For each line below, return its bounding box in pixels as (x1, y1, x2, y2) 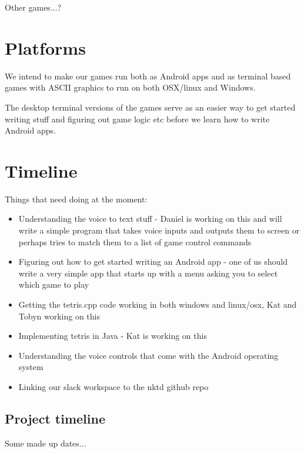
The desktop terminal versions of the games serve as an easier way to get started (5, 101, 296, 113)
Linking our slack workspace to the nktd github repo (18, 380, 209, 392)
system (18, 361, 44, 373)
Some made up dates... (5, 437, 86, 449)
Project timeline (5, 409, 105, 427)
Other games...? (5, 1, 62, 13)
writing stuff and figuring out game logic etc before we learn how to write (5, 112, 270, 125)
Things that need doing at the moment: (5, 192, 148, 205)
